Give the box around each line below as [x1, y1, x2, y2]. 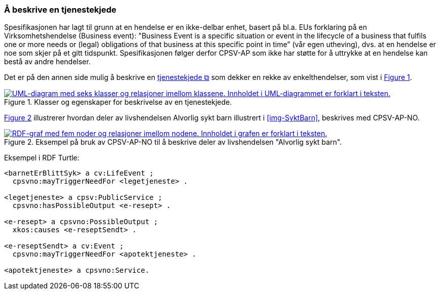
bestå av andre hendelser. [4, 57, 91, 66]
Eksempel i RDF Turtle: [4, 153, 80, 162]
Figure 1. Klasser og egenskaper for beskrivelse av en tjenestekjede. [4, 98, 232, 107]
